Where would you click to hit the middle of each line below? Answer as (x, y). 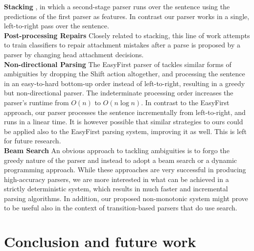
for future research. (33, 141)
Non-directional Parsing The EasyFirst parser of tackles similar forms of (118, 64)
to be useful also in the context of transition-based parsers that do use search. (121, 208)
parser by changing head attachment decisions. (74, 54)
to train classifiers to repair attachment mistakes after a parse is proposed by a (122, 45)
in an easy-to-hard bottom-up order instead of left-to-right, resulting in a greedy (125, 83)
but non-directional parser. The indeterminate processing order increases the (119, 93)
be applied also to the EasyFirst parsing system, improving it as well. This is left (125, 131)
